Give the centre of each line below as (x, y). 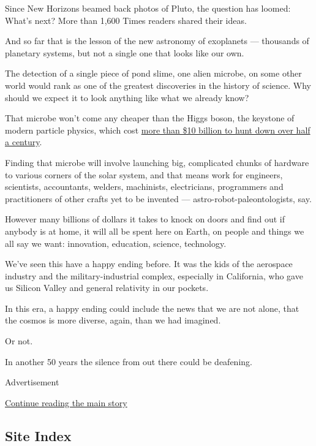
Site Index (38, 435)
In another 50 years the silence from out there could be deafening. (129, 361)
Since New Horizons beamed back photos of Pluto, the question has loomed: (148, 8)
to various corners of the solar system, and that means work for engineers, (144, 174)
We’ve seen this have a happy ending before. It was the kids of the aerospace (149, 264)
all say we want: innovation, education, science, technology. (116, 243)
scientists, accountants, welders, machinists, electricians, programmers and (144, 187)
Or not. (19, 341)
